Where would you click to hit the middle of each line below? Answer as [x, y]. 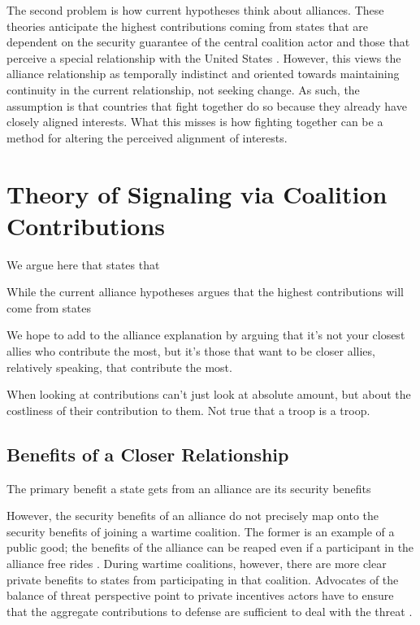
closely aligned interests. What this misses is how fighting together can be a [195, 122]
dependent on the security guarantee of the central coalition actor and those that [208, 42]
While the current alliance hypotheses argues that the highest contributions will [206, 292]
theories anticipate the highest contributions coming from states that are [188, 26]
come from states [49, 307]
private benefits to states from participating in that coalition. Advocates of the [203, 579]
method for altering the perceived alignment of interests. [147, 137]
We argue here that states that [83, 264]
